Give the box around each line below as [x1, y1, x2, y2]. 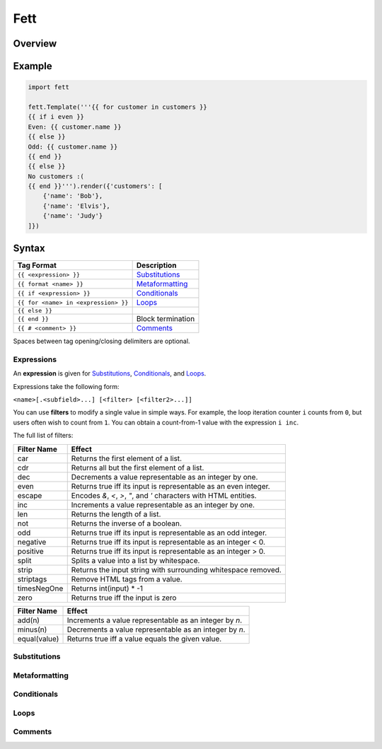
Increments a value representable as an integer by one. [71, 499, 255, 509]
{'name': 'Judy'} [42, 212, 103, 220]
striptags [17, 574, 47, 583]
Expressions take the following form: [13, 382, 120, 390]
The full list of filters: [13, 431, 74, 440]
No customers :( [28, 172, 85, 180]
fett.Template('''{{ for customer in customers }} [28, 103, 208, 111]
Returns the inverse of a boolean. [71, 518, 182, 528]
